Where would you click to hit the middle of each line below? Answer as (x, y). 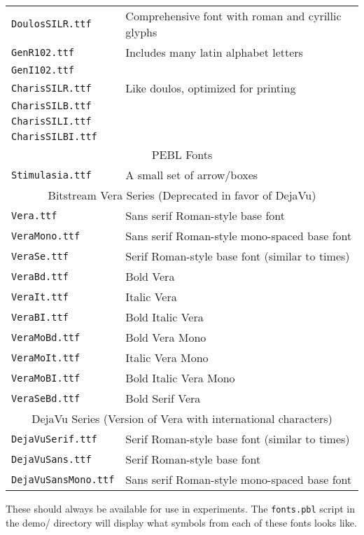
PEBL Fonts (182, 154)
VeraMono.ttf (46, 236)
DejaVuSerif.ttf (54, 439)
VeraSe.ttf (40, 256)
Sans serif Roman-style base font (205, 215)
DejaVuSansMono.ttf (63, 479)
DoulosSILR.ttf (51, 24)
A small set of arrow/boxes (192, 175)
